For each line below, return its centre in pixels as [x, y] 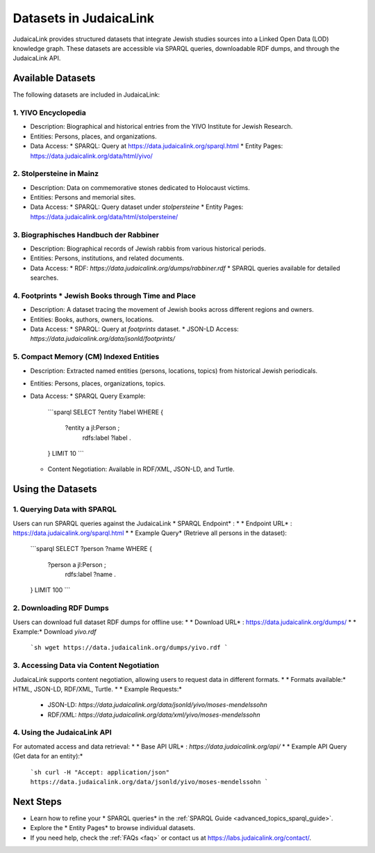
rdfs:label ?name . [90, 575]
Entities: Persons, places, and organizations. [94, 136]
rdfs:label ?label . [107, 438]
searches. [44, 278]
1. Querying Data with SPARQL [65, 509]
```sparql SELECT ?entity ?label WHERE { [106, 412]
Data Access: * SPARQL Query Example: [88, 396]
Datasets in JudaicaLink [83, 18]
